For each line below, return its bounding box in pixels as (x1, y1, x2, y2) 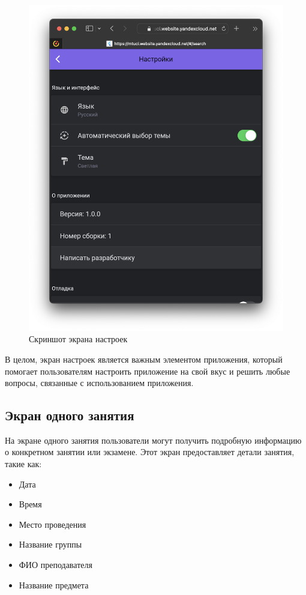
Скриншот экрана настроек (29, 333, 128, 345)
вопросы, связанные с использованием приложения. (5, 376, 194, 389)
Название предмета (19, 578, 89, 591)
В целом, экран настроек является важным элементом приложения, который (5, 352, 283, 365)
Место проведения (19, 518, 86, 530)
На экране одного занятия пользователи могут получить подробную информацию (5, 433, 302, 446)
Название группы (19, 538, 82, 551)
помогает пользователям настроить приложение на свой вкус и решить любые (5, 364, 290, 377)
